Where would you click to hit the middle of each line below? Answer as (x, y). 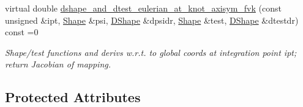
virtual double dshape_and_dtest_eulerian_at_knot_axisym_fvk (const (143, 8)
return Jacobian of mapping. (58, 64)
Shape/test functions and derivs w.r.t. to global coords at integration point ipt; (151, 52)
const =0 (22, 32)
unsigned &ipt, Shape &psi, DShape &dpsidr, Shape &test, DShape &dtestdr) (152, 20)
